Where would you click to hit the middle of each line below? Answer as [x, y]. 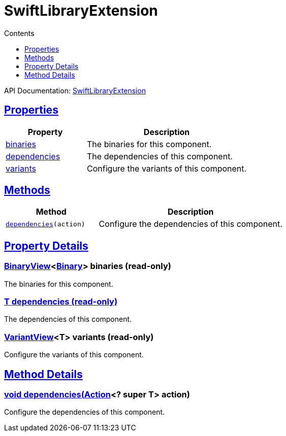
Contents [19, 33]
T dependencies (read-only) [61, 302]
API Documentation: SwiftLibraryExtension [75, 90]
